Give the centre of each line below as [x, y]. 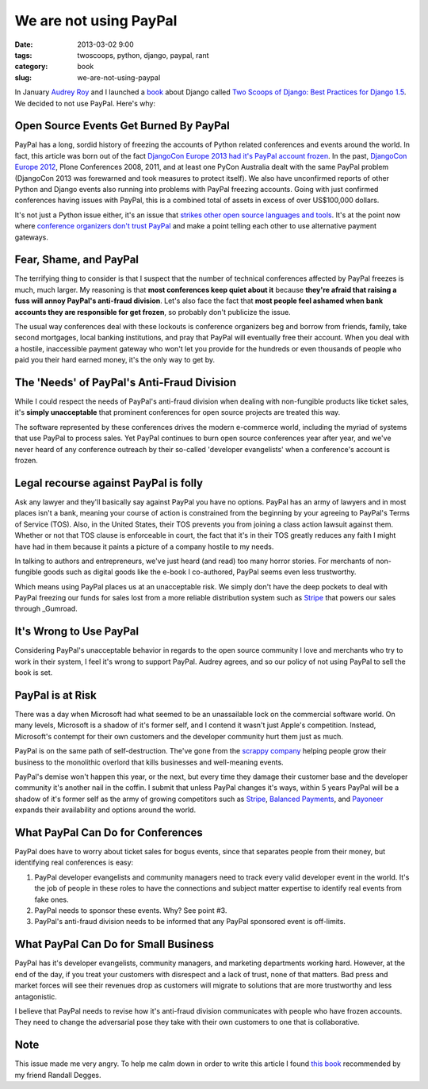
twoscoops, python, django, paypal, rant [143, 55]
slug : [23, 77]
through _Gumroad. [46, 609]
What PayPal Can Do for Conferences [109, 832]
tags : [23, 55]
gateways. [32, 237]
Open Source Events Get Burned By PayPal [122, 126]
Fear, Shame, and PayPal [76, 260]
